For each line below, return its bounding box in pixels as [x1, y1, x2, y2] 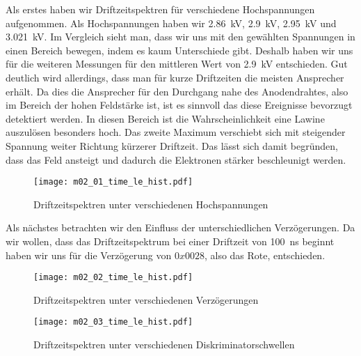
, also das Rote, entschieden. [204, 247, 326, 262]
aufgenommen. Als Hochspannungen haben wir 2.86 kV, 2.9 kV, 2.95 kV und [6, 15, 337, 30]
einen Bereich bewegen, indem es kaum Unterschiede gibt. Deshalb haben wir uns [6, 42, 353, 57]
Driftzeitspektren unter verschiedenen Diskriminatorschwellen [33, 337, 295, 352]
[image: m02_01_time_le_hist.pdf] [33, 177, 193, 187]
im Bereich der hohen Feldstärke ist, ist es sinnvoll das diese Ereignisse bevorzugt [6, 98, 353, 112]
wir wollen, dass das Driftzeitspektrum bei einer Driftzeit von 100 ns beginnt [6, 233, 335, 248]
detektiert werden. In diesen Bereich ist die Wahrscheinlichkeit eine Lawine [6, 111, 325, 125]
